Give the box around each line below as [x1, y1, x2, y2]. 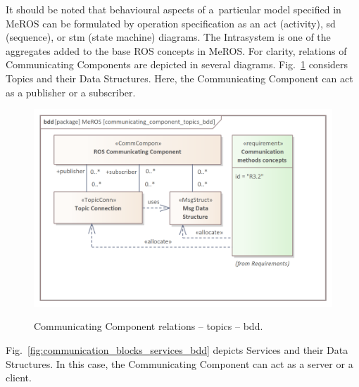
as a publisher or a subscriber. [6, 84, 136, 99]
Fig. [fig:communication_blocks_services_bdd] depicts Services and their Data [6, 343, 348, 357]
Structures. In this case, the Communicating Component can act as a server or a [6, 356, 353, 371]
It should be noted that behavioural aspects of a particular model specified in [6, 2, 341, 16]
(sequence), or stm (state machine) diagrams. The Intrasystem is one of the [6, 30, 331, 44]
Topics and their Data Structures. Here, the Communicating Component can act [6, 70, 353, 85]
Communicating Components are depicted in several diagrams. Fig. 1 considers [6, 57, 348, 72]
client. [6, 370, 32, 385]
